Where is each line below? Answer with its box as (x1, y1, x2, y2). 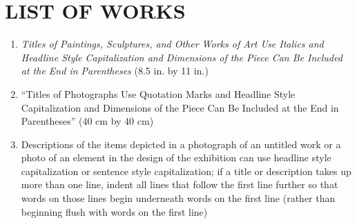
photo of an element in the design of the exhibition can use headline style (21, 150, 331, 165)
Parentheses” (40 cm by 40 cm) (21, 114, 154, 128)
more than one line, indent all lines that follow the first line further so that (21, 177, 338, 192)
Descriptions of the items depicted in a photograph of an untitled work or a (21, 136, 341, 151)
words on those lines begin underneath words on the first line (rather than (21, 191, 336, 205)
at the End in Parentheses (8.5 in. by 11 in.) (21, 63, 209, 78)
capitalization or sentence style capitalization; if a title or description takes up (21, 163, 351, 178)
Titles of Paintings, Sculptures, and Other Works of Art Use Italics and (21, 37, 324, 51)
